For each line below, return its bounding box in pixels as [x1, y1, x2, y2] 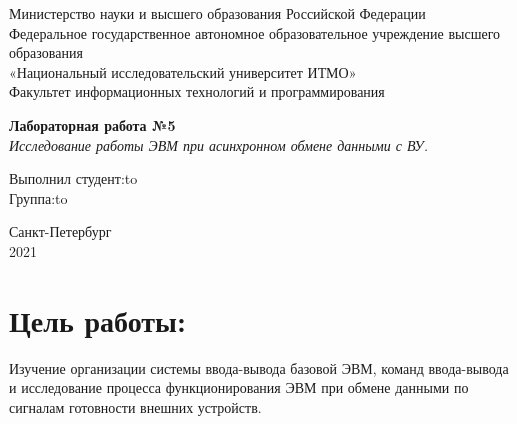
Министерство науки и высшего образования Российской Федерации [9, 3, 426, 23]
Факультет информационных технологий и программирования [9, 81, 385, 102]
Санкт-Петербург [9, 221, 112, 242]
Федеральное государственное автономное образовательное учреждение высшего [9, 22, 501, 43]
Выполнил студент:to [9, 168, 138, 189]
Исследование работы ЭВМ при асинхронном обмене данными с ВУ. [9, 134, 428, 155]
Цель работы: [9, 299, 186, 340]
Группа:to [9, 187, 68, 208]
